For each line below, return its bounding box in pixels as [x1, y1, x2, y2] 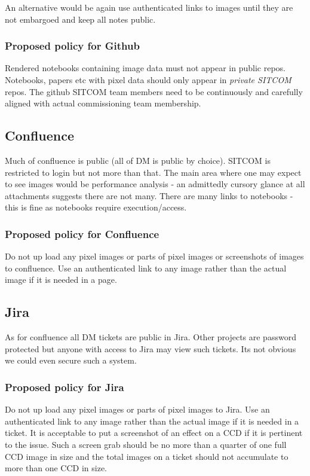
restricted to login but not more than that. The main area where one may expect [5, 166, 302, 178]
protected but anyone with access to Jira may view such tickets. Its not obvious [5, 342, 296, 355]
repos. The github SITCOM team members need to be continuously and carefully [5, 85, 303, 97]
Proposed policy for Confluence [5, 226, 159, 241]
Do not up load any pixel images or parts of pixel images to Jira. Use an [5, 403, 270, 416]
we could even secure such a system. [5, 354, 137, 367]
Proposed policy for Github [5, 38, 140, 53]
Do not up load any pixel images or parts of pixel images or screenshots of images [5, 250, 304, 263]
